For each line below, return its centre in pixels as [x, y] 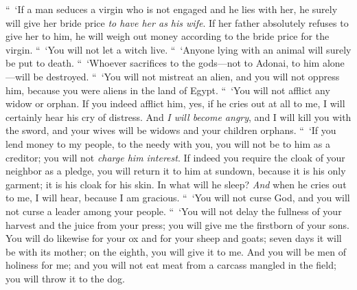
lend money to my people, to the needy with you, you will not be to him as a [168, 143]
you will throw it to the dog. [65, 278]
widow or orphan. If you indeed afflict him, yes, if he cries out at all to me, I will [175, 103]
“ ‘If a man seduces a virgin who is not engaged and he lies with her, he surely [172, 9]
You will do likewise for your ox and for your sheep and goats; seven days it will [174, 238]
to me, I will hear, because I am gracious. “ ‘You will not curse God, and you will [178, 198]
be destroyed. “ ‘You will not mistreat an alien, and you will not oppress [186, 76]
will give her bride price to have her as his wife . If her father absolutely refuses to [177, 22]
